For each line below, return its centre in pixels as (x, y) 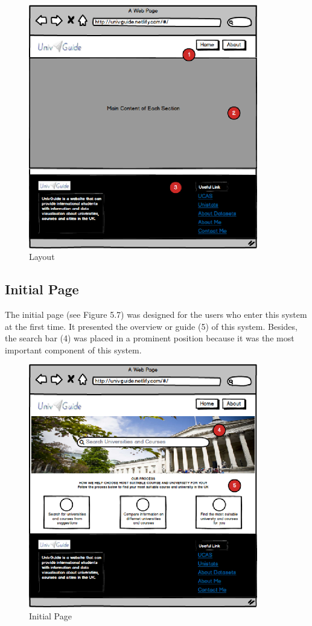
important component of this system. (73, 349)
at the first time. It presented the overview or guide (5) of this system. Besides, (151, 326)
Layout (42, 257)
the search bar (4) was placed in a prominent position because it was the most (150, 338)
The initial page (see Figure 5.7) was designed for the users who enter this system (156, 315)
